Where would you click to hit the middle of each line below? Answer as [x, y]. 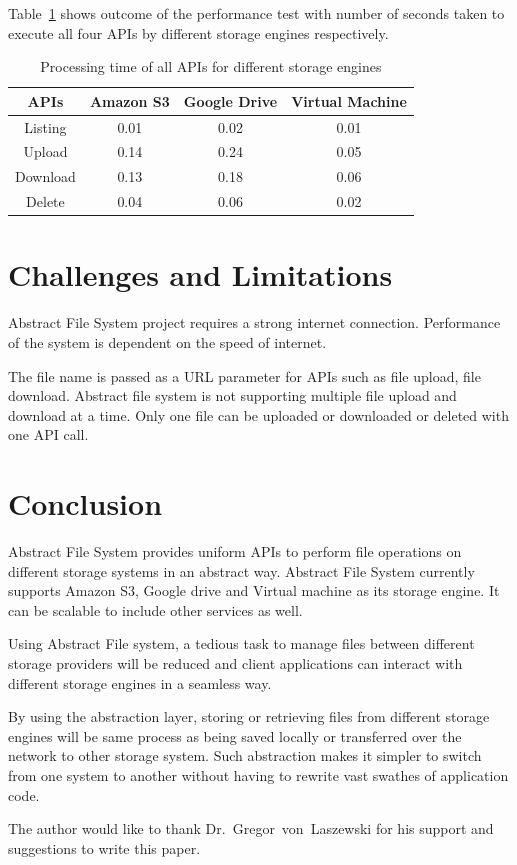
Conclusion [85, 503]
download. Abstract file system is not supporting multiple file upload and [232, 395]
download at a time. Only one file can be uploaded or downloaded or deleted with [258, 414]
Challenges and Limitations [200, 274]
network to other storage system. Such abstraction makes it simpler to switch [245, 755]
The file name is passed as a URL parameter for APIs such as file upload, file [244, 375]
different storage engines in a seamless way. [140, 682]
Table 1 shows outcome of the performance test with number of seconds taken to [256, 13]
